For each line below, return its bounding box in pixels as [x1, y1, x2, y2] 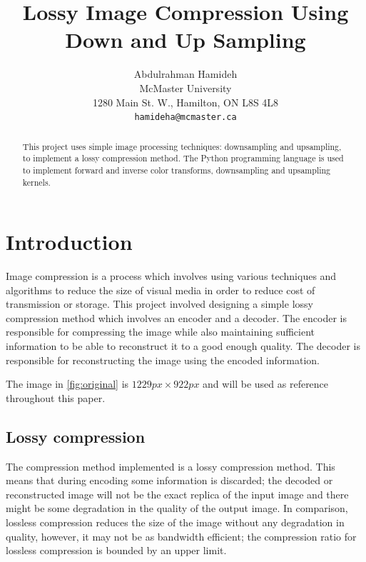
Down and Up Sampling [65, 25, 306, 54]
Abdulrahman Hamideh [133, 66, 238, 81]
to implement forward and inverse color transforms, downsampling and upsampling [22, 164, 331, 176]
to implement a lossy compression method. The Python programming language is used [22, 152, 344, 164]
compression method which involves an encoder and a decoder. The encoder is [6, 310, 347, 325]
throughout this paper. [6, 390, 106, 405]
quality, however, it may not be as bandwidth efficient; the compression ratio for [6, 528, 357, 543]
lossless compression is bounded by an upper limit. [6, 543, 227, 558]
